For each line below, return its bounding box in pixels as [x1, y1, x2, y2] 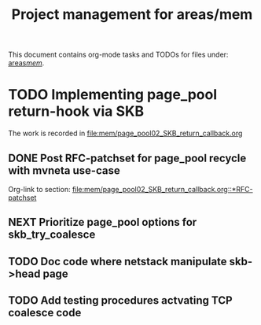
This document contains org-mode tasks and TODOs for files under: [8, 50, 229, 60]
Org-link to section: [8, 184, 71, 194]
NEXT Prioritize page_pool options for [8, 216, 197, 229]
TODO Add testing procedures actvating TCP [8, 294, 233, 308]
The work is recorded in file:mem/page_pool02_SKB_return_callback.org [8, 128, 243, 138]
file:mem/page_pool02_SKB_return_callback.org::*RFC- [72, 184, 253, 194]
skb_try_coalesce [8, 228, 96, 242]
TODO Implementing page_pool [8, 86, 218, 104]
